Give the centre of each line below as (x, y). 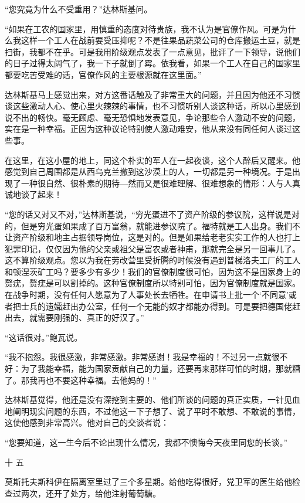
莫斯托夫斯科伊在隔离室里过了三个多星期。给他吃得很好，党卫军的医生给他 (148, 482)
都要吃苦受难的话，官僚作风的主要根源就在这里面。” (103, 74)
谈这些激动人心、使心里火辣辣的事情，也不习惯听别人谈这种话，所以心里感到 (152, 106)
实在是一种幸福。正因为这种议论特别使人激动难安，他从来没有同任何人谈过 (148, 129)
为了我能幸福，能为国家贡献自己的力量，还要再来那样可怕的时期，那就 (156, 368)
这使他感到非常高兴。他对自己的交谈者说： (87, 422)
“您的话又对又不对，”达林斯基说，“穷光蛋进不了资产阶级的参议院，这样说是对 (152, 214)
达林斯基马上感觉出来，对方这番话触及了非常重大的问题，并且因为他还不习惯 (152, 94)
